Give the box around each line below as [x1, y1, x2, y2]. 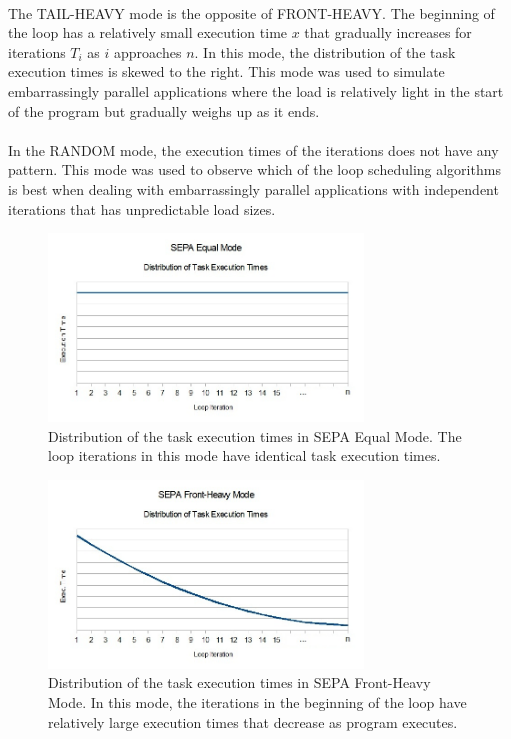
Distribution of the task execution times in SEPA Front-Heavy [48, 672, 431, 693]
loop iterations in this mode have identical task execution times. [48, 445, 441, 466]
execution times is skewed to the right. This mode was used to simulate [8, 61, 445, 82]
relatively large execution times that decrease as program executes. [48, 711, 458, 732]
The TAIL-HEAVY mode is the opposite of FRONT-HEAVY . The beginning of [8, 2, 495, 23]
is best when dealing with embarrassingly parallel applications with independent [8, 178, 499, 199]
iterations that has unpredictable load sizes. [8, 198, 276, 219]
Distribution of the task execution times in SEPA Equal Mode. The [48, 425, 462, 446]
